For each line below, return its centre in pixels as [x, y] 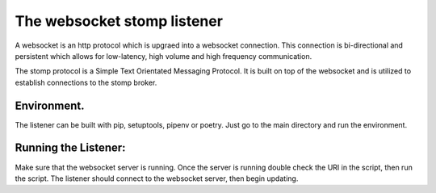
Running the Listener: [70, 148]
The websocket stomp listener [119, 21]
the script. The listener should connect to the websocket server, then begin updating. [157, 178]
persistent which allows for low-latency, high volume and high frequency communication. [163, 56]
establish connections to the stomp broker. [86, 82]
